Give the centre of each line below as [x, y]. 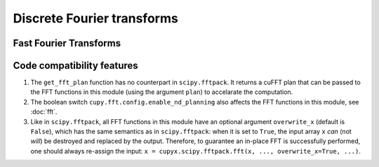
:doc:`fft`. [44, 112]
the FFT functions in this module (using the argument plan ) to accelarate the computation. [162, 92]
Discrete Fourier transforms [95, 18]
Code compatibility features [75, 66]
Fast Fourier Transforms [67, 43]
